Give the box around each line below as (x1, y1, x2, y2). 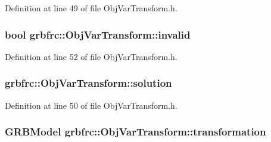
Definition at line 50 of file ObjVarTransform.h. (5, 99, 177, 111)
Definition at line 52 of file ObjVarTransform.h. (5, 50, 177, 62)
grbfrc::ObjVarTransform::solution (5, 75, 172, 90)
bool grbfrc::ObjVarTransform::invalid (5, 27, 191, 42)
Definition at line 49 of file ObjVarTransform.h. (5, 2, 177, 14)
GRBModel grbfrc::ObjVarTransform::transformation (5, 124, 266, 139)
